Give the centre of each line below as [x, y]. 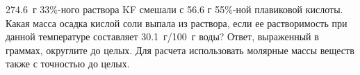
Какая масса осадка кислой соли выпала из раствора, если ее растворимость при [177, 23]
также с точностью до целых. [68, 64]
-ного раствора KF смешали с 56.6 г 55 [141, 9]
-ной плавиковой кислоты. [288, 9]
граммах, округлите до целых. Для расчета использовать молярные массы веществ [180, 50]
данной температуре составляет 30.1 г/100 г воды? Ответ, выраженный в [162, 36]
